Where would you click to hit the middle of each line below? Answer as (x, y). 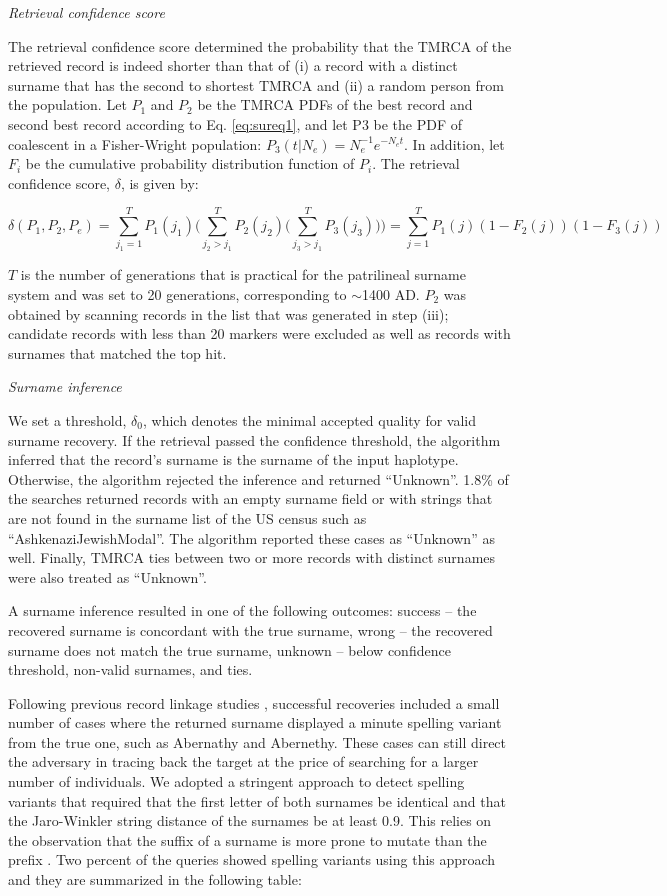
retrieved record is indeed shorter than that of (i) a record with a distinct (233, 65)
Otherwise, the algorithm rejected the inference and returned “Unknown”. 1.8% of (258, 478)
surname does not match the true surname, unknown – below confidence (229, 649)
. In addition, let (454, 143)
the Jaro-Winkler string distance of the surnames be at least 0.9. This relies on (250, 820)
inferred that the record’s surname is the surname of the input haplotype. (233, 459)
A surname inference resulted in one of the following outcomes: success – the (242, 610)
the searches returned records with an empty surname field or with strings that (250, 498)
